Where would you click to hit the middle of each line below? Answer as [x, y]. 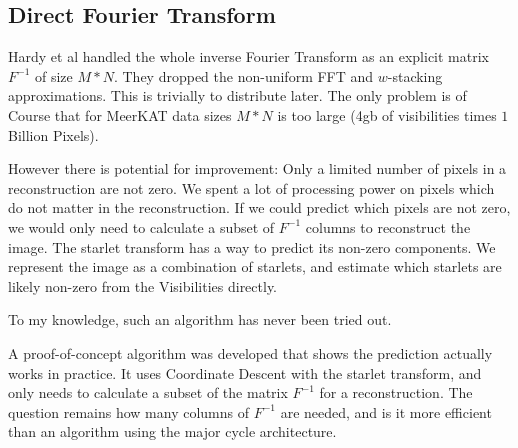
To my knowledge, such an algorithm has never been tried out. [200, 319]
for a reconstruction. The [396, 392]
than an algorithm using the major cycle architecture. [172, 431]
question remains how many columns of [128, 411]
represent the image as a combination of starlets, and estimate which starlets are [255, 266]
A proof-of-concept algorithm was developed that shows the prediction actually [250, 352]
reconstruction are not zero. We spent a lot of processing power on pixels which [251, 187]
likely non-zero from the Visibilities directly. [143, 285]
